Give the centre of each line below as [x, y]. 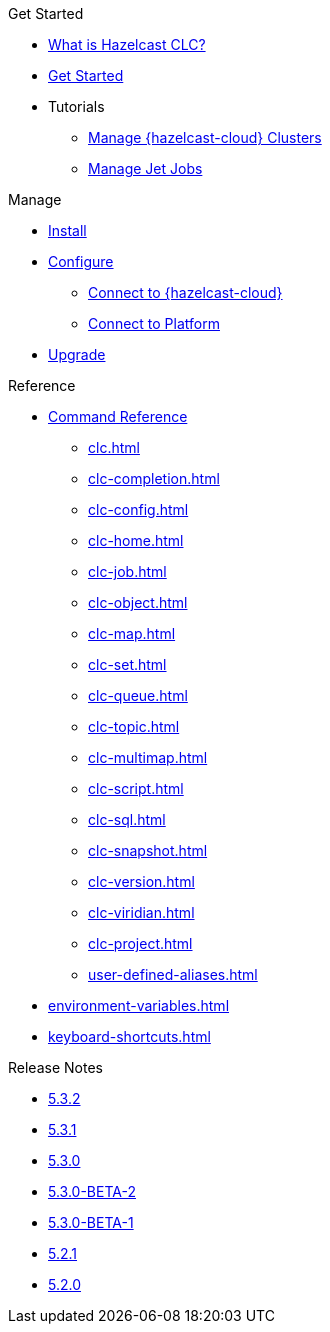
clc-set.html [127, 664]
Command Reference [118, 416]
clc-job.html [127, 571]
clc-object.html [138, 602]
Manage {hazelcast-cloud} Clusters [205, 137]
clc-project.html [140, 943]
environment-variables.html [139, 1005]
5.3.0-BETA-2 [92, 1191]
